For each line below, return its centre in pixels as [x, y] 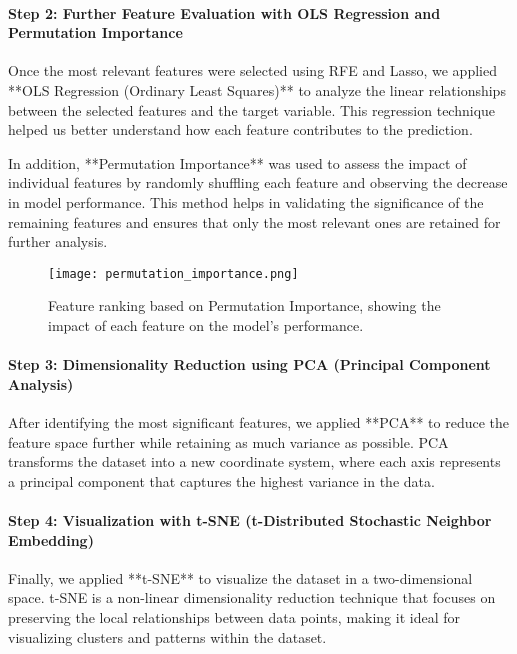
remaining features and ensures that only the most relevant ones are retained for [254, 221]
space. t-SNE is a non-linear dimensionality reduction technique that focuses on [252, 597]
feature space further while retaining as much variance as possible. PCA [228, 441]
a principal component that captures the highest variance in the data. [221, 480]
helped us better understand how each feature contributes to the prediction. [240, 129]
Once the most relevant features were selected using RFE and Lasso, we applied [252, 70]
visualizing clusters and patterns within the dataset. [167, 636]
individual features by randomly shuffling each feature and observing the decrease [258, 182]
